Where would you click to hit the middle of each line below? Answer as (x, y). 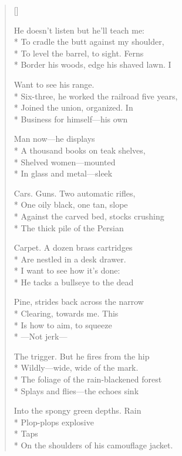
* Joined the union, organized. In (73, 107)
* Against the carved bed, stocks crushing (89, 216)
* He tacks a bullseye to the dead (74, 282)
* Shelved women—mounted (65, 162)
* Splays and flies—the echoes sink (76, 390)
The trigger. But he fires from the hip (82, 356)
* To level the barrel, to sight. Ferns (79, 53)
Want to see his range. (54, 84)
